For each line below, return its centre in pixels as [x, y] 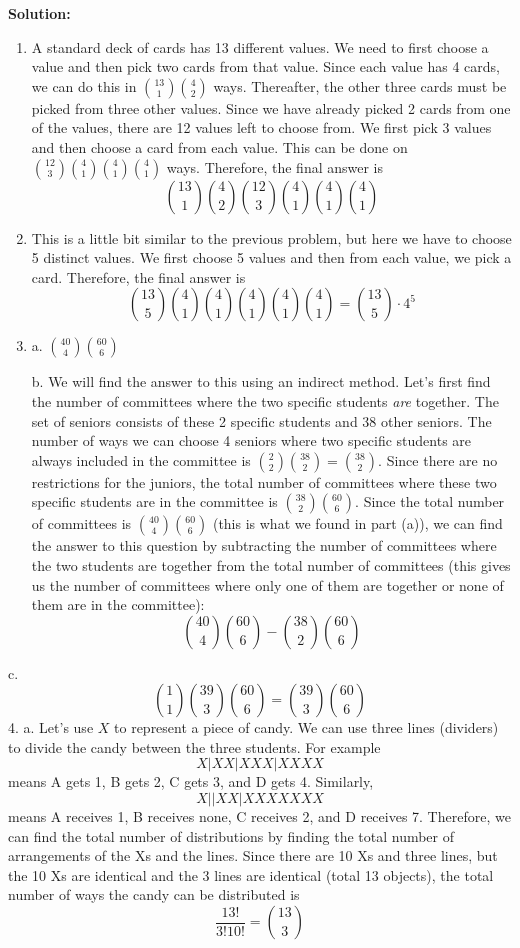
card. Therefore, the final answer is [138, 276]
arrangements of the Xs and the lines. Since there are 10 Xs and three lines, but [253, 855]
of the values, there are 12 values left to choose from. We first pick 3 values [261, 127]
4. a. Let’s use [51, 727]
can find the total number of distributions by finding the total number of [231, 835]
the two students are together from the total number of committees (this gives [271, 564]
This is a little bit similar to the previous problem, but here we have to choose [271, 237]
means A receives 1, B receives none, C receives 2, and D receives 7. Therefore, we [259, 816]
